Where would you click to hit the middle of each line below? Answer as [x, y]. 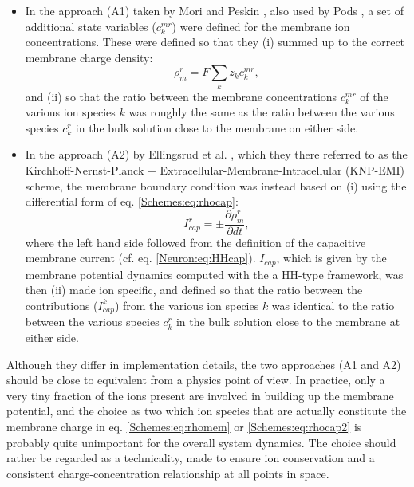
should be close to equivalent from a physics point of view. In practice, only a [196, 380]
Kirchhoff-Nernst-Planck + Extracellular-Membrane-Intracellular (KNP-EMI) [215, 170]
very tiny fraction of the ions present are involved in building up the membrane [200, 395]
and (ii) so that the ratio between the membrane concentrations [181, 96]
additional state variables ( [91, 26]
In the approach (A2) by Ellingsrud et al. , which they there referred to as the [216, 154]
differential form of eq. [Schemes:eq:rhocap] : [132, 201]
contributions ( [61, 305]
